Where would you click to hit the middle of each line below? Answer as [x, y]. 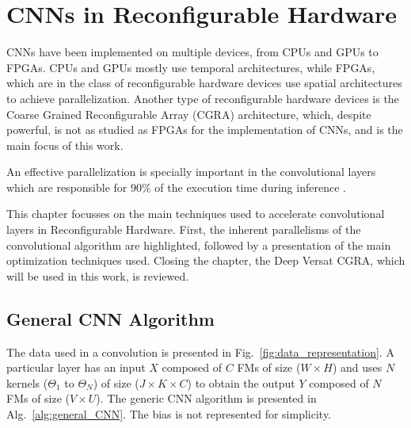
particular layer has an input [76, 367]
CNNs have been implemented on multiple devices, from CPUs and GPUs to [192, 52]
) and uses [357, 367]
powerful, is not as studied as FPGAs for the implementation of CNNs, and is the [205, 130]
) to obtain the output [241, 382]
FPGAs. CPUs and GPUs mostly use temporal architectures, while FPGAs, [191, 67]
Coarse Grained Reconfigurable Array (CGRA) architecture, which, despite [189, 114]
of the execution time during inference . [250, 187]
